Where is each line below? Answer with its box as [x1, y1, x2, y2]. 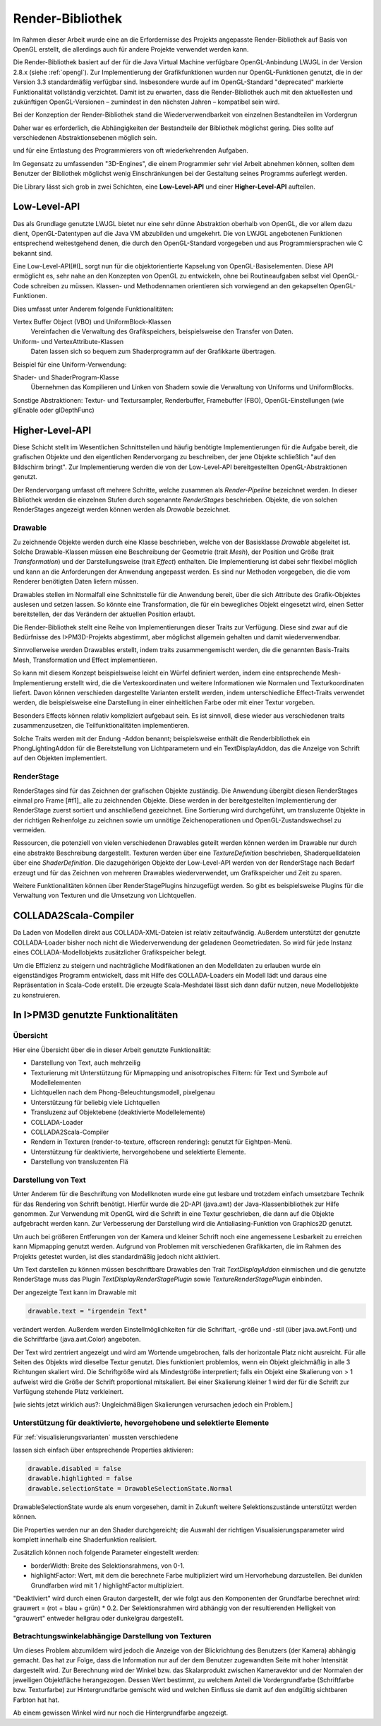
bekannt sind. [13, 249, 53, 257]
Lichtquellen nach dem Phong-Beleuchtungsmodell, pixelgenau [30, 1088, 215, 1097]
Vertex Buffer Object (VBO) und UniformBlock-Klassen [13, 318, 172, 326]
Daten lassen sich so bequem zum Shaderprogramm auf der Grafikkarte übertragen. [30, 347, 277, 356]
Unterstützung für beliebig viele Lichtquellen [30, 1098, 160, 1106]
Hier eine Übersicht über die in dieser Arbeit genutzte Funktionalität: [13, 1046, 212, 1054]
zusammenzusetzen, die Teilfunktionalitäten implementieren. [13, 721, 190, 730]
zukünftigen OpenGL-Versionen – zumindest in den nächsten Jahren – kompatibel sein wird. [13, 97, 280, 106]
